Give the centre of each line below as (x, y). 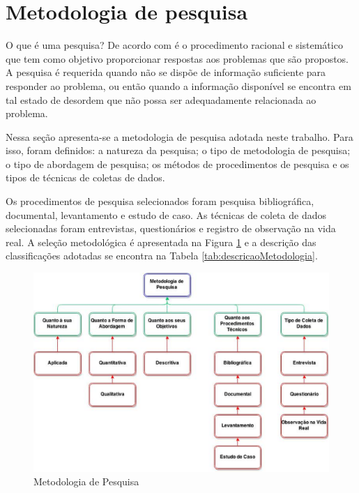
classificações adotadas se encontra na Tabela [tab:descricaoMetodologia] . (162, 256)
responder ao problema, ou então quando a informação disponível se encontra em (178, 85)
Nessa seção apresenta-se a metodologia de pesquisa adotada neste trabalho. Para (179, 136)
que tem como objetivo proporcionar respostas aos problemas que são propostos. (177, 58)
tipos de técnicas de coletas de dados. (85, 177)
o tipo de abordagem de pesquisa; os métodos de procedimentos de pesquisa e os (177, 164)
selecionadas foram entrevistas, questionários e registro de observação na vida (171, 228)
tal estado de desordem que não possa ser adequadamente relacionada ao (161, 99)
